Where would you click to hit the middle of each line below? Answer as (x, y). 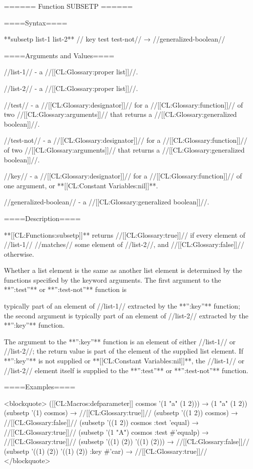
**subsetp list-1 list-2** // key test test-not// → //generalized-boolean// (115, 39)
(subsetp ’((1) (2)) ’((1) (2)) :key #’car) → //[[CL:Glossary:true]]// (106, 451)
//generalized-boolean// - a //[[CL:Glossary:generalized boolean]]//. (107, 202)
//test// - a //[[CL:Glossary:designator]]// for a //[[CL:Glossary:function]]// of (124, 104)
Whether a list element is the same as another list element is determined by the (123, 270)
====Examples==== (40, 387)
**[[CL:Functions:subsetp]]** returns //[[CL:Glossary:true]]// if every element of (125, 234)
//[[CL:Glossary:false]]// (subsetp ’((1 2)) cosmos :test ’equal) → (101, 422)
